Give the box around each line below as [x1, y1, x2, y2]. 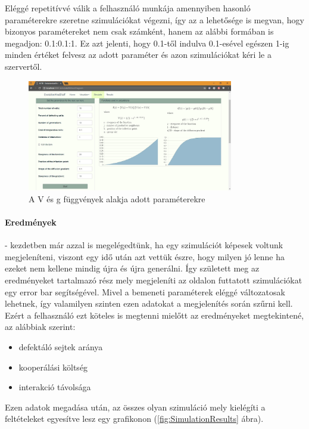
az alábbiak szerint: [5, 320, 76, 333]
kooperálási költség [18, 360, 88, 373]
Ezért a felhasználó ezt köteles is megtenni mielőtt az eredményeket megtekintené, [5, 308, 304, 321]
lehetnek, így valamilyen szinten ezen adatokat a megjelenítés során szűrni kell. [5, 297, 293, 310]
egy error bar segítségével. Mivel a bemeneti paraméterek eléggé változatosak [5, 285, 285, 298]
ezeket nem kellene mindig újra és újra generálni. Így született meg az [5, 262, 260, 274]
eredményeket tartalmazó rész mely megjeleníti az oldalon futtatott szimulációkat [5, 274, 302, 286]
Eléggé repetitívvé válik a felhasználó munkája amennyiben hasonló [5, 2, 251, 14]
